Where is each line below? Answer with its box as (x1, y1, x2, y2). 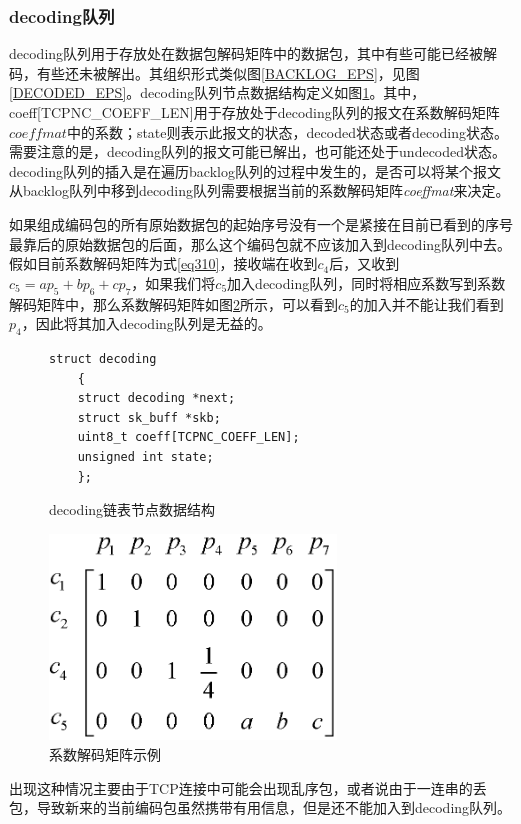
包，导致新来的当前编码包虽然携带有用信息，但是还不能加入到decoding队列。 (9, 797, 512, 818)
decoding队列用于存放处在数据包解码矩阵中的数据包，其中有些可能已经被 (9, 43, 484, 64)
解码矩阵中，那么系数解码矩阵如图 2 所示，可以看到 (9, 293, 338, 314)
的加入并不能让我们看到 (349, 293, 504, 314)
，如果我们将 (131, 272, 216, 293)
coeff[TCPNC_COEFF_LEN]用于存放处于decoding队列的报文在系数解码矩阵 (9, 102, 500, 122)
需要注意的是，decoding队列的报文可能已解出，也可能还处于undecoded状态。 (9, 141, 507, 162)
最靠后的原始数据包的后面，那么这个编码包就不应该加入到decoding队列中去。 (9, 233, 512, 254)
